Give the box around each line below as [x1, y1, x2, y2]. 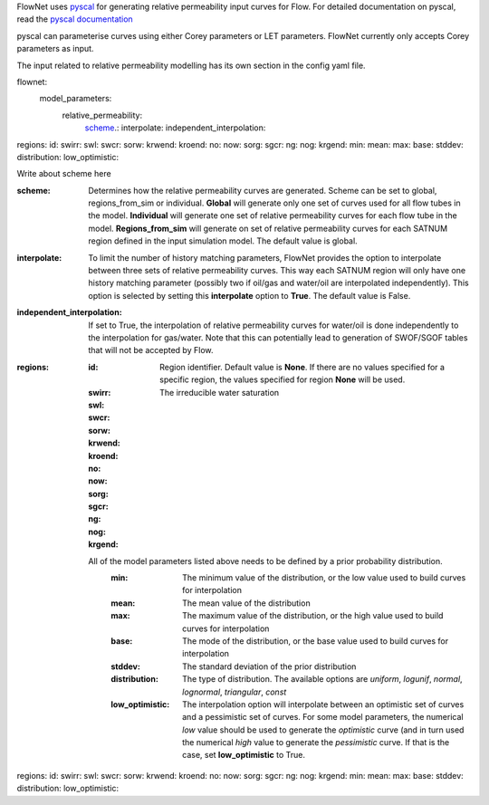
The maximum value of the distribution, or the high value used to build [182, 610, 444, 621]
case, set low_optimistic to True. [182, 750, 305, 761]
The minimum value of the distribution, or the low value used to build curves [182, 572, 466, 583]
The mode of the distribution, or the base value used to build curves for [182, 635, 448, 647]
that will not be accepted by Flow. [88, 345, 214, 356]
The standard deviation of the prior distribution [182, 661, 357, 672]
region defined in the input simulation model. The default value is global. [88, 235, 358, 246]
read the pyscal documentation [16, 14, 133, 24]
